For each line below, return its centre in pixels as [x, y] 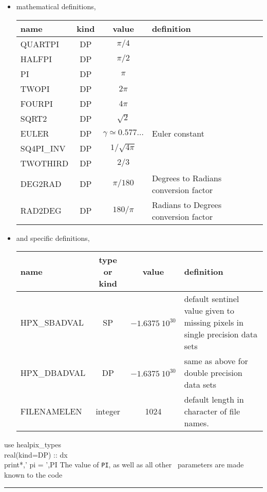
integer [108, 411]
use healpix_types [33, 444]
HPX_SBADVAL [52, 323]
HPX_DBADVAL [53, 373]
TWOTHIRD [44, 163]
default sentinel [212, 299]
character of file [212, 411]
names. [196, 423]
